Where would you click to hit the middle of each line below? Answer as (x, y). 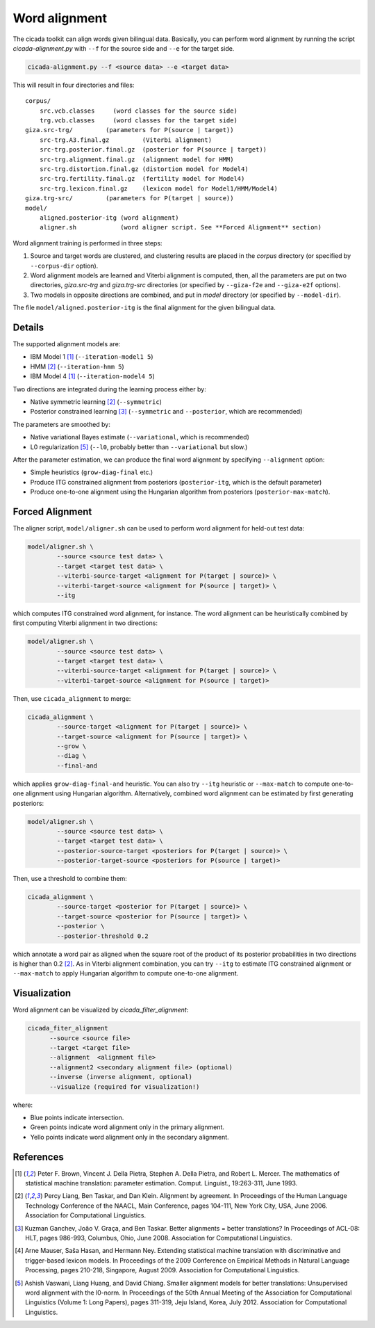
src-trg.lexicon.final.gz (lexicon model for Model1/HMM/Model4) (158, 188)
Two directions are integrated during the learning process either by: (109, 389)
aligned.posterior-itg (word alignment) (109, 218)
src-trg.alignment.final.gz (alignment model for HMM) (136, 159)
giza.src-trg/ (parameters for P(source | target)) (130, 130)
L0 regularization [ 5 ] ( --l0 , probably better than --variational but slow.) (139, 447)
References (38, 1157)
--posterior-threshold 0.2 (102, 936)
